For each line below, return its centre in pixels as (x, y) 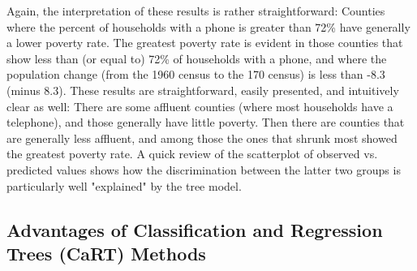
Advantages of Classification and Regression (195, 229)
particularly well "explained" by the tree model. (124, 185)
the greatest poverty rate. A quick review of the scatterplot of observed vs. (192, 154)
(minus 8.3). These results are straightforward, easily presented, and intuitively (203, 90)
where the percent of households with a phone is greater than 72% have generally (208, 26)
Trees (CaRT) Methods (106, 253)
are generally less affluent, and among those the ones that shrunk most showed (202, 138)
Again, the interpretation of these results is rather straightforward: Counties (196, 11)
